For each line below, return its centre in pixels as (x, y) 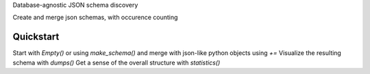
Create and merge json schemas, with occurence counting (95, 18)
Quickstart (36, 37)
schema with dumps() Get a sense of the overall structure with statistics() (116, 62)
